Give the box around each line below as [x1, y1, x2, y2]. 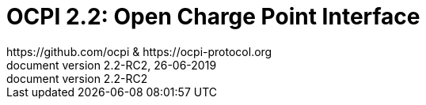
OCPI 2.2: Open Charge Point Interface [6, 3, 420, 30]
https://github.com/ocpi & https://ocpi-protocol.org [6, 44, 272, 58]
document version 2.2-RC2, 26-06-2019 [6, 58, 217, 72]
